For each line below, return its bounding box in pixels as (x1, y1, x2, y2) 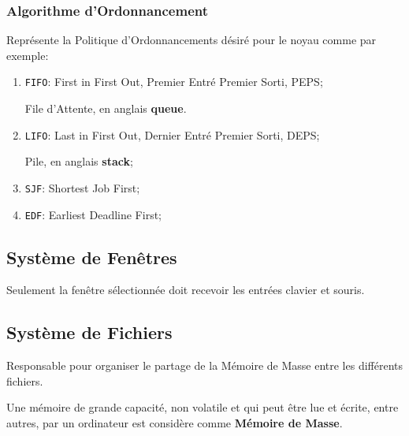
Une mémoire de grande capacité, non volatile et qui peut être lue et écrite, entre (6, 399, 399, 416)
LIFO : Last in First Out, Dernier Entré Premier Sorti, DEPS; (24, 126, 320, 143)
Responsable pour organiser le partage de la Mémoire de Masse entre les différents (6, 357, 403, 374)
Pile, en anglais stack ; (24, 153, 133, 170)
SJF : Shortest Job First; (24, 179, 140, 196)
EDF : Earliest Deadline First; (24, 206, 162, 222)
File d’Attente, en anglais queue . (24, 100, 187, 117)
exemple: (6, 47, 49, 63)
